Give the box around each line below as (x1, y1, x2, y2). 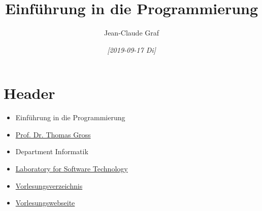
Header (4, 83, 55, 103)
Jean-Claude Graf (104, 27, 159, 38)
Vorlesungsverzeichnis (15, 180, 83, 191)
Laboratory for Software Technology (15, 163, 128, 174)
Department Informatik (15, 146, 88, 157)
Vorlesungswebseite (15, 197, 75, 208)
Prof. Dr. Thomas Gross (15, 129, 91, 139)
